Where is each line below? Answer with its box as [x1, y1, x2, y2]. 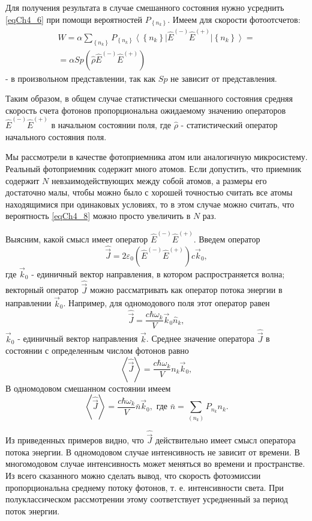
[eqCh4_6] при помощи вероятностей [5, 13, 143, 25]
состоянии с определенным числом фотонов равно [5, 344, 189, 357]
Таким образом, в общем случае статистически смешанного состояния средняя [5, 92, 293, 105]
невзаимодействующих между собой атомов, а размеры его [52, 174, 267, 187]
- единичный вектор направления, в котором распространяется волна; [31, 267, 285, 280]
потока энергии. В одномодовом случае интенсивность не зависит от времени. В [5, 445, 300, 458]
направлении [5, 297, 52, 309]
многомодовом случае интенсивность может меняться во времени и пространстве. [5, 457, 305, 470]
